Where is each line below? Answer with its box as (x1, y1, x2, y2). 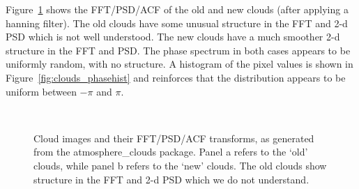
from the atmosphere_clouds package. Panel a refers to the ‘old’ (33, 144, 308, 159)
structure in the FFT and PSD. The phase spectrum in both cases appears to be (6, 43, 351, 57)
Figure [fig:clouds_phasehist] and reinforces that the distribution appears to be (6, 70, 346, 84)
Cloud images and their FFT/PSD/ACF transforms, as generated (33, 130, 314, 145)
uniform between (6, 84, 77, 98)
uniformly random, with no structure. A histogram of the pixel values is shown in (6, 56, 353, 71)
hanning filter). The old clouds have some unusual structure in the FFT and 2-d (6, 15, 348, 30)
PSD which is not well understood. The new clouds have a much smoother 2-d (6, 29, 340, 44)
